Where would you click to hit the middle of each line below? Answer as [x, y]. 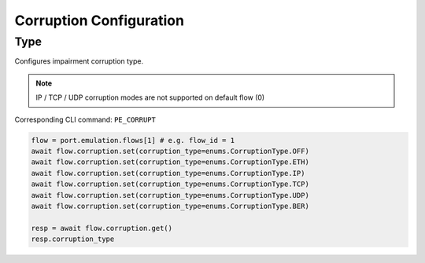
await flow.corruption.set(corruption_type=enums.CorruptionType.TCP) [170, 184]
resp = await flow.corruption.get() [102, 228]
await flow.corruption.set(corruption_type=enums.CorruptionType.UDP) [170, 195]
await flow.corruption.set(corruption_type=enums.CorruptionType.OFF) [170, 151]
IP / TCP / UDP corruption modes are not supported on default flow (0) [150, 97]
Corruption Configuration [100, 20]
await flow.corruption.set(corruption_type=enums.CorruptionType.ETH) [170, 162]
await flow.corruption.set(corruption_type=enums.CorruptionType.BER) [170, 206]
